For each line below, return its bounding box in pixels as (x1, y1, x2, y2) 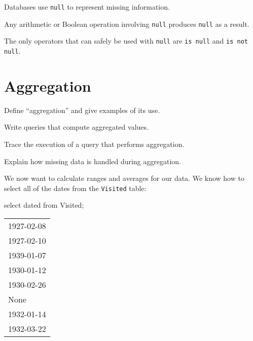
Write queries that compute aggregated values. (4, 122, 149, 132)
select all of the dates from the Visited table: (4, 182, 147, 193)
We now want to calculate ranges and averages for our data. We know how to (4, 173, 244, 183)
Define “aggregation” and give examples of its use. (4, 104, 160, 115)
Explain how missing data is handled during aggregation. (4, 156, 182, 166)
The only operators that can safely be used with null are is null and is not (4, 35, 248, 46)
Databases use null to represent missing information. (4, 2, 170, 12)
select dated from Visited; (4, 200, 84, 210)
